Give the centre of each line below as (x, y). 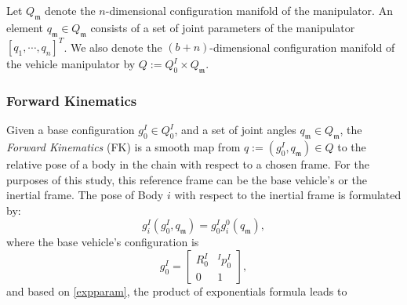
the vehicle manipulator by (71, 64)
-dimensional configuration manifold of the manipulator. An (249, 10)
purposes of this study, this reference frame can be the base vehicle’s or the (187, 179)
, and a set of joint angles (235, 130)
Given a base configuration (71, 130)
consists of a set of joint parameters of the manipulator (223, 27)
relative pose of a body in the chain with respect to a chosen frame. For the (188, 163)
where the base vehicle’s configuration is (103, 242)
